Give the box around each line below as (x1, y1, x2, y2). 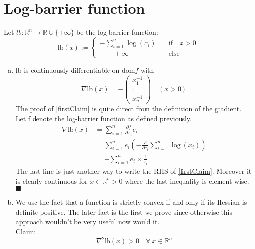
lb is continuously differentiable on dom (15, 64, 135, 75)
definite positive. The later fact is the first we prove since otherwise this (15, 206, 233, 217)
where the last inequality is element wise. (125, 175, 249, 186)
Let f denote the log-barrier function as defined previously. (15, 113, 192, 123)
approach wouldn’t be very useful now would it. (15, 216, 160, 227)
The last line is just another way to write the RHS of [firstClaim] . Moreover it (15, 165, 252, 176)
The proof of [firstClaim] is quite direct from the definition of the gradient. (15, 103, 242, 114)
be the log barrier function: (76, 27, 158, 37)
